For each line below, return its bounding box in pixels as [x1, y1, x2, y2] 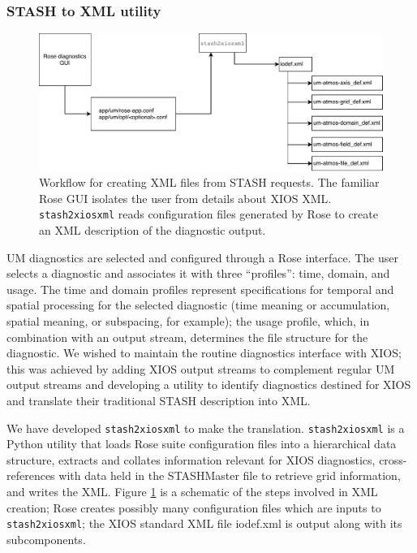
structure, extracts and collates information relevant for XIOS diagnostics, [6, 451, 376, 468]
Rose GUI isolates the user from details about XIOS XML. [39, 189, 332, 206]
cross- [379, 451, 407, 468]
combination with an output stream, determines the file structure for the [6, 328, 368, 345]
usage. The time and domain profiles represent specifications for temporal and [6, 280, 394, 297]
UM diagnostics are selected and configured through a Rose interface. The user [6, 248, 398, 266]
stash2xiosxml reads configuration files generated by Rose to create [39, 205, 378, 222]
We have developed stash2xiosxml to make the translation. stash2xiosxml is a [6, 419, 405, 436]
